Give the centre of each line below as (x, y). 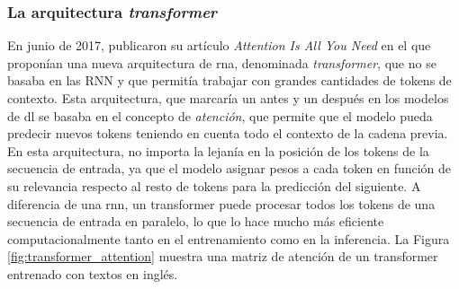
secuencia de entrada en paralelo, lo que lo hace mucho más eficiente (196, 221)
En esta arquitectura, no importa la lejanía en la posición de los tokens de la (218, 150)
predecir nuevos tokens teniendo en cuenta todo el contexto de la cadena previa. (228, 133)
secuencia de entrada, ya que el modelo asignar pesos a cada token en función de (229, 168)
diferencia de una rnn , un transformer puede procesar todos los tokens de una (221, 203)
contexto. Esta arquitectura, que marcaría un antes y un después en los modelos (228, 98)
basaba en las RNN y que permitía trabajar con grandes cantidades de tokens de (229, 80)
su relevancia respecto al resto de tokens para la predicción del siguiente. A (214, 185)
